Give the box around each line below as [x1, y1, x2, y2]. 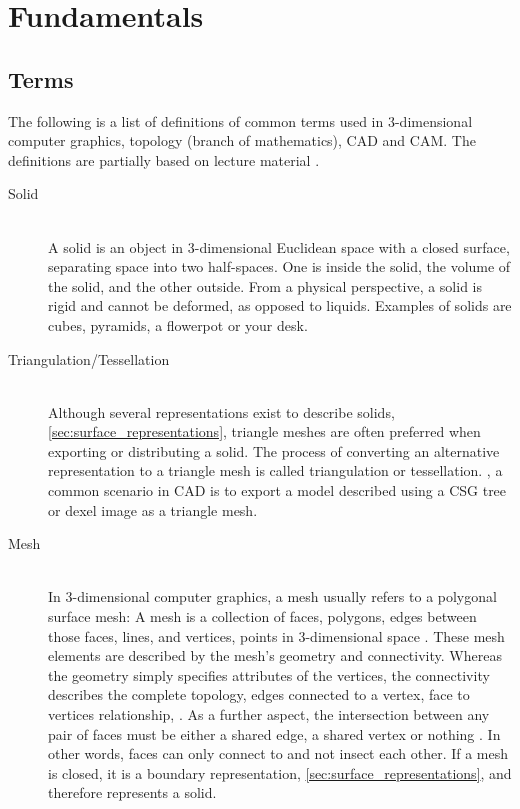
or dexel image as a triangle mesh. [48, 499, 258, 520]
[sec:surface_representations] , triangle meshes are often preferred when [48, 421, 481, 442]
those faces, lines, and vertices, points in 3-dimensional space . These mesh [48, 625, 505, 646]
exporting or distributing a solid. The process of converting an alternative [48, 440, 500, 461]
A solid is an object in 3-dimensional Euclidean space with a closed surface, [48, 236, 510, 257]
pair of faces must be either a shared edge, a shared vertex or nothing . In [48, 723, 501, 744]
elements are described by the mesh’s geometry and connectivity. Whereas [48, 645, 502, 666]
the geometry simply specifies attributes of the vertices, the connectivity [48, 664, 490, 685]
